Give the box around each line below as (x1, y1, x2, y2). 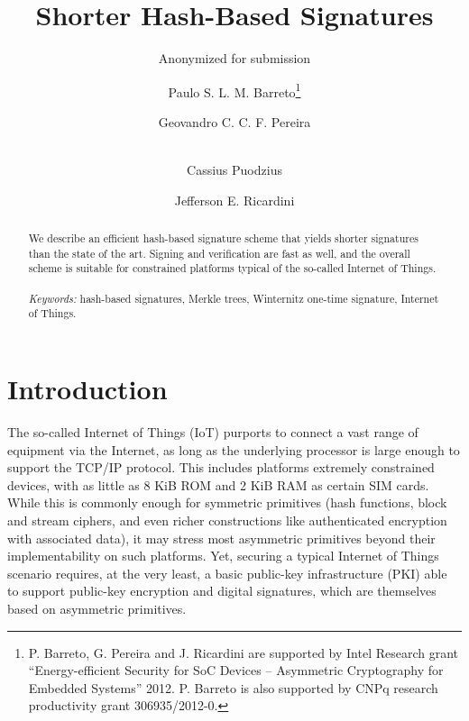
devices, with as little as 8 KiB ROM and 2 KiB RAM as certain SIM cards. (7, 475, 429, 494)
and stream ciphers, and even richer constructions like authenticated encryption (7, 510, 447, 529)
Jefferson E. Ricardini (174, 190, 295, 209)
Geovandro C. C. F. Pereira (158, 112, 311, 131)
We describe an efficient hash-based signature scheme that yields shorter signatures (28, 231, 418, 246)
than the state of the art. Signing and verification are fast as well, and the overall (28, 245, 410, 260)
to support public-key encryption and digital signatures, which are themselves (7, 581, 437, 600)
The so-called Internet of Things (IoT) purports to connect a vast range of (7, 423, 418, 442)
